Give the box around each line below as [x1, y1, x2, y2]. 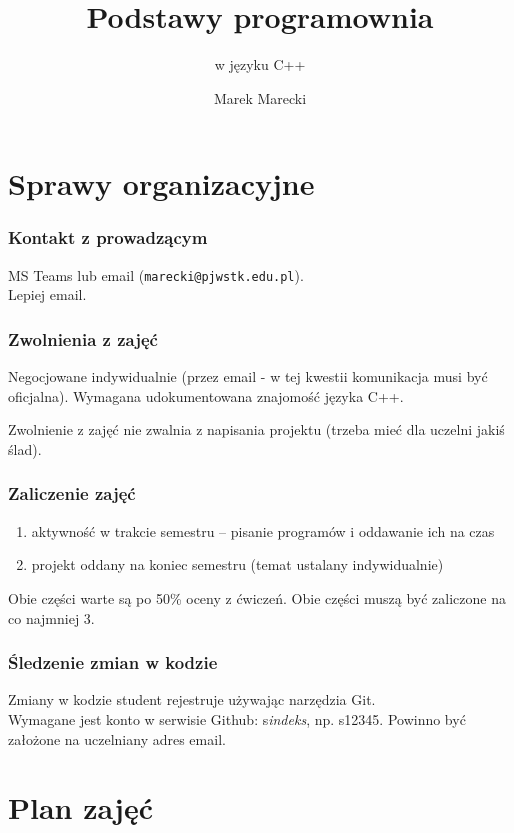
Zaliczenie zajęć [8, 481, 136, 506]
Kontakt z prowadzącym [8, 225, 208, 250]
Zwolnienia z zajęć [8, 326, 158, 351]
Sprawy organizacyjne [8, 163, 315, 204]
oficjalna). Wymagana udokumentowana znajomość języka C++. [8, 385, 404, 406]
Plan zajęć [8, 787, 153, 828]
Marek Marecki [213, 87, 307, 108]
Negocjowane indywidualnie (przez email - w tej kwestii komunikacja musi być [8, 366, 488, 387]
